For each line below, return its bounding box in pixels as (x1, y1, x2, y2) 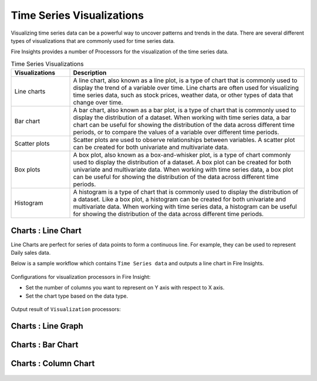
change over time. (73, 99, 123, 107)
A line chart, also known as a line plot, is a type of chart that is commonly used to (73, 76, 298, 85)
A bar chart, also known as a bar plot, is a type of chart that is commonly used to (73, 106, 296, 114)
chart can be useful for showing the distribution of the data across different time (73, 121, 295, 129)
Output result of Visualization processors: (11, 305, 121, 312)
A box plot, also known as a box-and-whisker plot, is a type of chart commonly (73, 151, 291, 159)
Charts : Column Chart (11, 358, 95, 368)
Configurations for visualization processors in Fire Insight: (11, 273, 151, 280)
